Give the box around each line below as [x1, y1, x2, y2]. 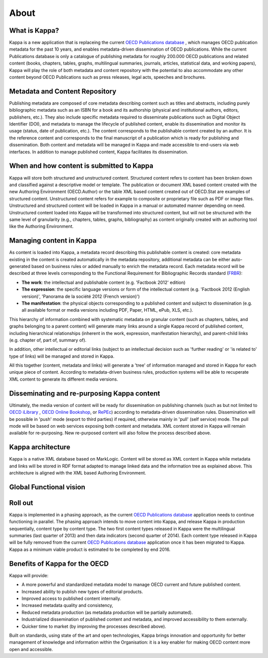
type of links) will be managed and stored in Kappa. [9, 353, 115, 359]
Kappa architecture [9, 443, 70, 452]
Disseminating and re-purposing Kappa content [9, 389, 160, 397]
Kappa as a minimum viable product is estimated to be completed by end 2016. [9, 546, 171, 552]
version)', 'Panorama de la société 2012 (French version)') [21, 293, 140, 299]
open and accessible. [9, 646, 53, 652]
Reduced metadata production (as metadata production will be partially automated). [21, 609, 193, 615]
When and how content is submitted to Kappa [9, 162, 153, 170]
